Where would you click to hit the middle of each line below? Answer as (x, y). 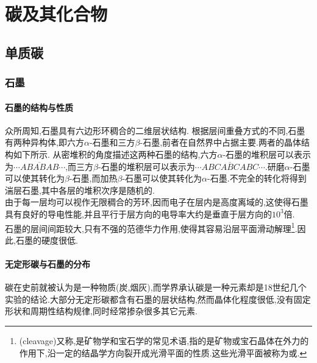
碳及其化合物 (56, 14)
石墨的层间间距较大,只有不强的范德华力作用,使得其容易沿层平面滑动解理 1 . (151, 227)
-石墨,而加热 (93, 178)
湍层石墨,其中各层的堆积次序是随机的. (80, 190)
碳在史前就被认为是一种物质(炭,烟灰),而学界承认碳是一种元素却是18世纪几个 (156, 287)
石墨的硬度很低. (47, 240)
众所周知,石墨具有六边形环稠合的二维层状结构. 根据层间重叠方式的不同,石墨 (155, 130)
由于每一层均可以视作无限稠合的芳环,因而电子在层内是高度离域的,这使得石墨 (157, 202)
